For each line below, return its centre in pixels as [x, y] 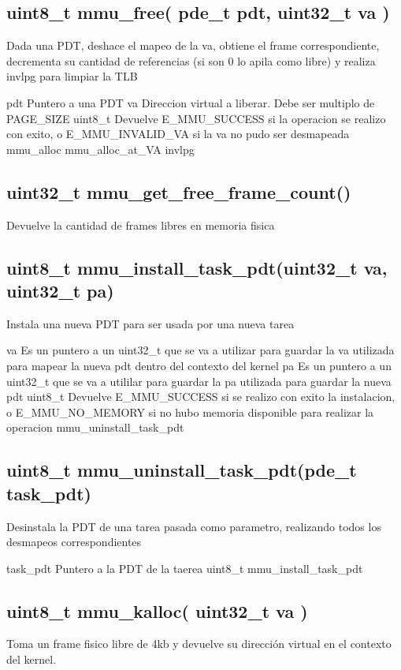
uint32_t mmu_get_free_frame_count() [179, 191]
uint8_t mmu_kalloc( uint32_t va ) [157, 610]
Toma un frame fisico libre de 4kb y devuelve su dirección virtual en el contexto [199, 644]
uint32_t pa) [60, 290]
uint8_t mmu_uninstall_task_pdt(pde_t [182, 470]
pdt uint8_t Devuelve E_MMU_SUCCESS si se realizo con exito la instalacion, [201, 397]
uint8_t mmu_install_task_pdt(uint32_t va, [197, 267]
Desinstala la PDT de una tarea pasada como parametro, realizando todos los [194, 526]
